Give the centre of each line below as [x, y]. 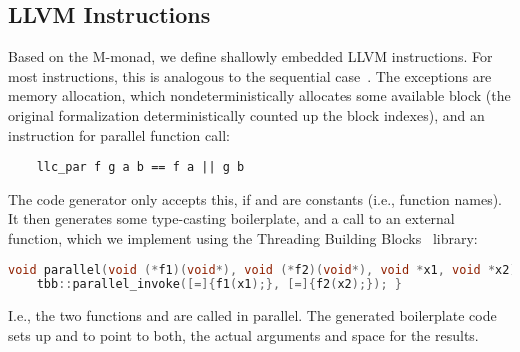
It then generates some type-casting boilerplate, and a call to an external [231, 218]
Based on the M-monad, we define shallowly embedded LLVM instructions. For [250, 56]
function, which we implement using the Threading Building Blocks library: [243, 238]
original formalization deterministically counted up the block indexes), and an [246, 114]
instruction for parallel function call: [119, 134]
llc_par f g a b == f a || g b [140, 167]
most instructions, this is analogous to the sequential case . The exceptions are [250, 75]
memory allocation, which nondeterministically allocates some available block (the [259, 95]
